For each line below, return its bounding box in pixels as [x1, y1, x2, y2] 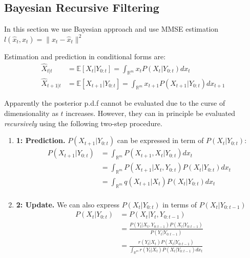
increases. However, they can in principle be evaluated [66, 108, 236, 119]
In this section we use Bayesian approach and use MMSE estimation [4, 24, 219, 34]
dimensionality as [4, 108, 58, 119]
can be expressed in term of [117, 135, 204, 146]
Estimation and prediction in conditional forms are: [4, 51, 166, 61]
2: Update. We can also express [16, 199, 119, 209]
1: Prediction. [16, 135, 66, 146]
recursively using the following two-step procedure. [4, 118, 162, 128]
